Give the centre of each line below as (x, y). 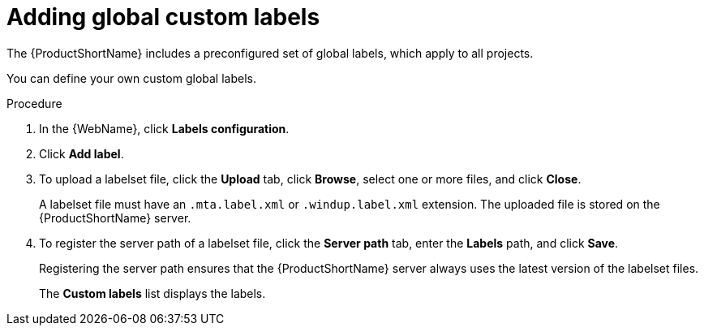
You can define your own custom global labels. (131, 78)
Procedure (34, 103)
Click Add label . (82, 153)
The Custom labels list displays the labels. (152, 293)
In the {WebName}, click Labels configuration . (164, 128)
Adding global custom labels (163, 17)
